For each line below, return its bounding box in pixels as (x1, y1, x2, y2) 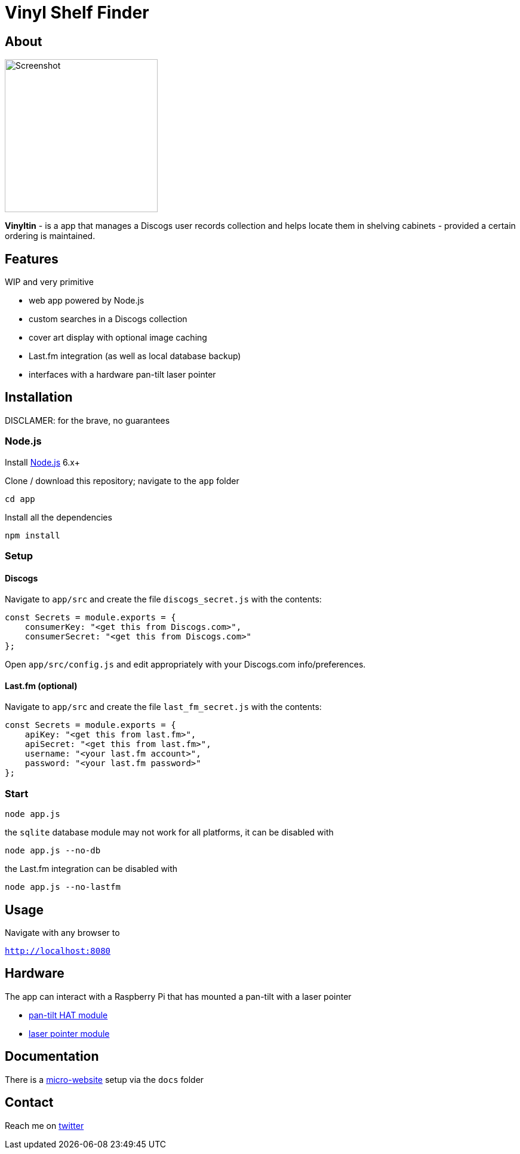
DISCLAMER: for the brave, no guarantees (5, 415, 170, 426)
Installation (5, 390, 73, 405)
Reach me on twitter (5, 1120, 84, 1131)
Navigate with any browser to (5, 928, 120, 938)
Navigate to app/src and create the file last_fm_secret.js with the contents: (5, 702, 322, 712)
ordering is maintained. (5, 231, 96, 241)
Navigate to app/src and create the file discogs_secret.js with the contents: (5, 594, 322, 605)
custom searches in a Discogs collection (29, 314, 187, 325)
